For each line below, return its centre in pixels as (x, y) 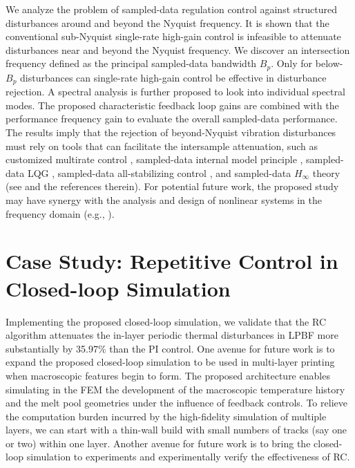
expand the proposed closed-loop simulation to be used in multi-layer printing (170, 362)
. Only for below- (307, 63)
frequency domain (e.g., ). (60, 213)
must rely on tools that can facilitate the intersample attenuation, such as (162, 146)
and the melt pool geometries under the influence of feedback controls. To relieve (176, 403)
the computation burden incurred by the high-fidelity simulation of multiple (166, 416)
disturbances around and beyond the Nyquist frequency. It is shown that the (167, 22)
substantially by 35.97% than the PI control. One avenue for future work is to (170, 348)
